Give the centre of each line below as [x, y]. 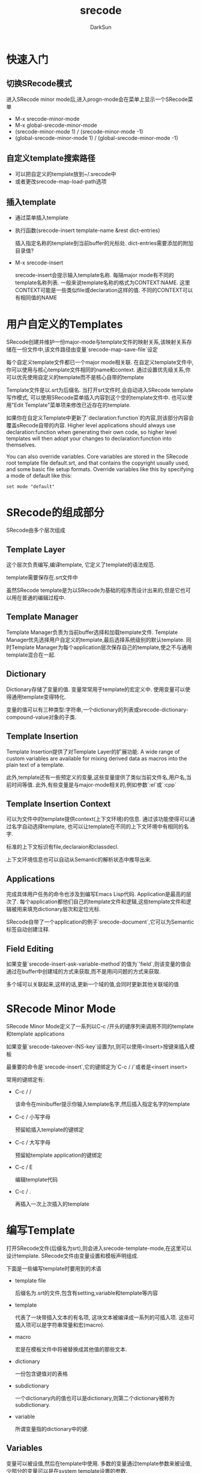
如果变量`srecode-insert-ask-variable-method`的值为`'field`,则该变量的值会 [99, 964]
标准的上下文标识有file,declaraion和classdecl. [62, 847]
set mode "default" [31, 487]
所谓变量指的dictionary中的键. [52, 1429]
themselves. [21, 445]
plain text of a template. [35, 764]
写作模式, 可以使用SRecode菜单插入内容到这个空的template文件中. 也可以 [97, 398]
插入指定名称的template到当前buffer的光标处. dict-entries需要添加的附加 [104, 243]
